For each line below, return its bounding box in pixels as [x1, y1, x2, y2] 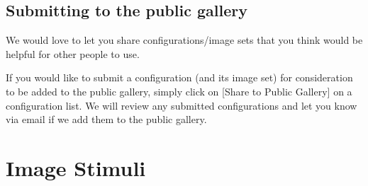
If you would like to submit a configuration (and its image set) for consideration [6, 70, 353, 85]
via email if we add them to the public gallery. [6, 112, 207, 127]
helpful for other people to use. [6, 46, 140, 61]
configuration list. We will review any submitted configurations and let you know [6, 98, 357, 112]
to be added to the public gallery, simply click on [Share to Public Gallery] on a [6, 83, 352, 98]
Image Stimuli [6, 153, 146, 182]
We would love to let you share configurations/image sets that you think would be [6, 33, 363, 47]
